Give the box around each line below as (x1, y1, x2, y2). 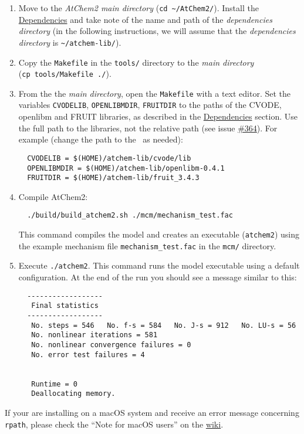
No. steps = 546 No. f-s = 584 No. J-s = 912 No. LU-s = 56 (31, 321, 296, 330)
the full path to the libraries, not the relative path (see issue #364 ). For (18, 121, 278, 134)
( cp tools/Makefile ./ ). (18, 67, 112, 80)
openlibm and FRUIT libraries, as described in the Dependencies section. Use (18, 110, 298, 123)
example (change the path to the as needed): (18, 133, 183, 145)
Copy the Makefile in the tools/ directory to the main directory (18, 56, 254, 68)
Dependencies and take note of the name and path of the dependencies (18, 13, 272, 25)
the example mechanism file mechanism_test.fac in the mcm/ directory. (18, 239, 276, 252)
